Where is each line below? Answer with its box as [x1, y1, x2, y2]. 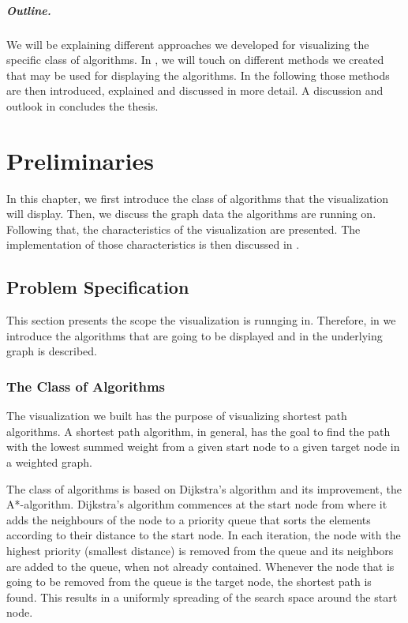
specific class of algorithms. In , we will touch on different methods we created [6, 51, 384, 68]
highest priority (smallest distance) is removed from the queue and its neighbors [6, 542, 394, 558]
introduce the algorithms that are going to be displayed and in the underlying [6, 327, 383, 343]
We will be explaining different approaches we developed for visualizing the [6, 36, 369, 52]
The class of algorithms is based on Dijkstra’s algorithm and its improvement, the [6, 480, 402, 497]
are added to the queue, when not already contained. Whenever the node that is [6, 557, 395, 574]
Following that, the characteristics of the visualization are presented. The [6, 220, 361, 237]
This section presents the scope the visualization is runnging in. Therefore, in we [6, 312, 396, 328]
